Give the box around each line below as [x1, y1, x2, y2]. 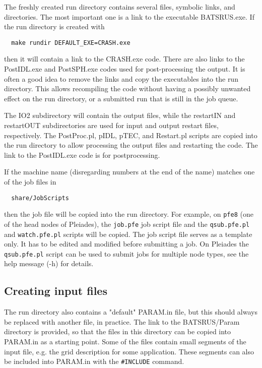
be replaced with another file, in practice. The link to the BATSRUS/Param [4, 316, 240, 327]
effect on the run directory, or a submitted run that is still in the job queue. [4, 93, 238, 103]
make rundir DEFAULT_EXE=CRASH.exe [11, 39, 130, 46]
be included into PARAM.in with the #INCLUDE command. [4, 356, 184, 366]
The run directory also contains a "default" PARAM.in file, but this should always [4, 306, 257, 317]
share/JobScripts [11, 194, 69, 202]
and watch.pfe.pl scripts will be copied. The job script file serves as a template [4, 228, 252, 239]
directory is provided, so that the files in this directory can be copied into [4, 326, 231, 337]
